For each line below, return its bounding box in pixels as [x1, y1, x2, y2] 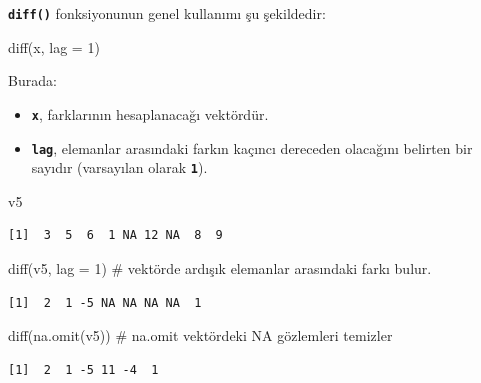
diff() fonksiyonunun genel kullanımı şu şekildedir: [8, 3, 326, 23]
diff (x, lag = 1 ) [8, 36, 100, 57]
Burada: [8, 70, 57, 91]
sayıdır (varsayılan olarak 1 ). [31, 157, 208, 178]
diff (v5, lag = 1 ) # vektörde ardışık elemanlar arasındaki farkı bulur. [8, 258, 432, 278]
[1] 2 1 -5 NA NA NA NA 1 [8, 295, 202, 310]
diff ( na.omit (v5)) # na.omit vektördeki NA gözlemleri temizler [8, 325, 393, 346]
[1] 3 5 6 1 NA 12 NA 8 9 [8, 228, 223, 243]
